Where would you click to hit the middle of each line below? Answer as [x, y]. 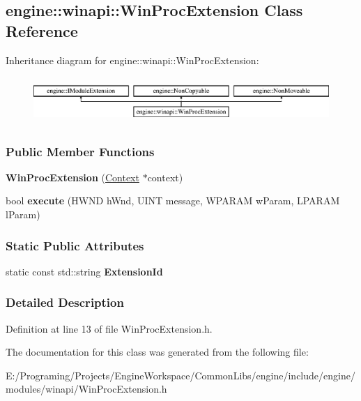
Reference [42, 30]
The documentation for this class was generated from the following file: [157, 352]
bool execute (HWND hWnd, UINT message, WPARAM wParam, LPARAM [173, 200]
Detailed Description [65, 302]
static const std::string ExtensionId [84, 271]
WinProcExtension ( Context [72, 177]
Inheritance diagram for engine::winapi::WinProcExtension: [132, 60]
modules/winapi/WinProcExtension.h [86, 389]
